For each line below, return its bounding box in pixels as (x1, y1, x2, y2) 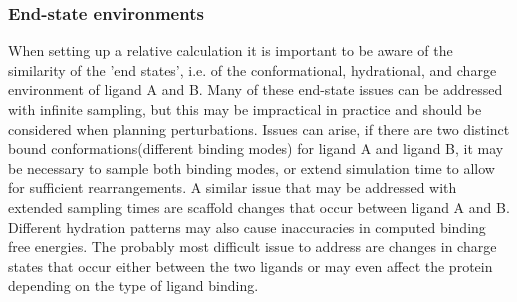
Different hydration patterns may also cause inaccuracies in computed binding (8, 216, 486, 237)
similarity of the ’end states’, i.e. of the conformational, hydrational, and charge (8, 59, 497, 80)
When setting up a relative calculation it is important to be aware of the (8, 40, 453, 61)
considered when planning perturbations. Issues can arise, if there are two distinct (8, 118, 510, 139)
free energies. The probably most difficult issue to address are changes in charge (8, 236, 497, 257)
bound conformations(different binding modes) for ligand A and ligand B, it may (8, 138, 504, 159)
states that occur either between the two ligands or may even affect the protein (8, 255, 493, 276)
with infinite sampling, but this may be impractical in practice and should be (8, 99, 482, 119)
